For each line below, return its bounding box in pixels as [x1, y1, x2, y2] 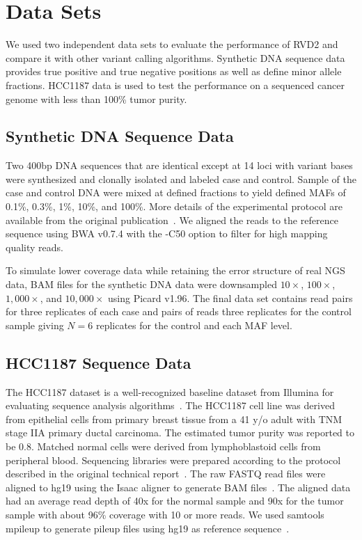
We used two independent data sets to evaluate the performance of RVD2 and [6, 37, 338, 51]
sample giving [6, 317, 64, 332]
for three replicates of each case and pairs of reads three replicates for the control [6, 304, 352, 319]
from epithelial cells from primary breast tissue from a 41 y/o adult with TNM [6, 411, 343, 426]
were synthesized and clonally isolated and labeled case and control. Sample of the [6, 171, 356, 186]
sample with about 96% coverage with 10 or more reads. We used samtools [6, 507, 324, 521]
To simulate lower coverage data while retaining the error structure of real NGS [6, 263, 345, 278]
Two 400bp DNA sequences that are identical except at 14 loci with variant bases [6, 158, 353, 173]
